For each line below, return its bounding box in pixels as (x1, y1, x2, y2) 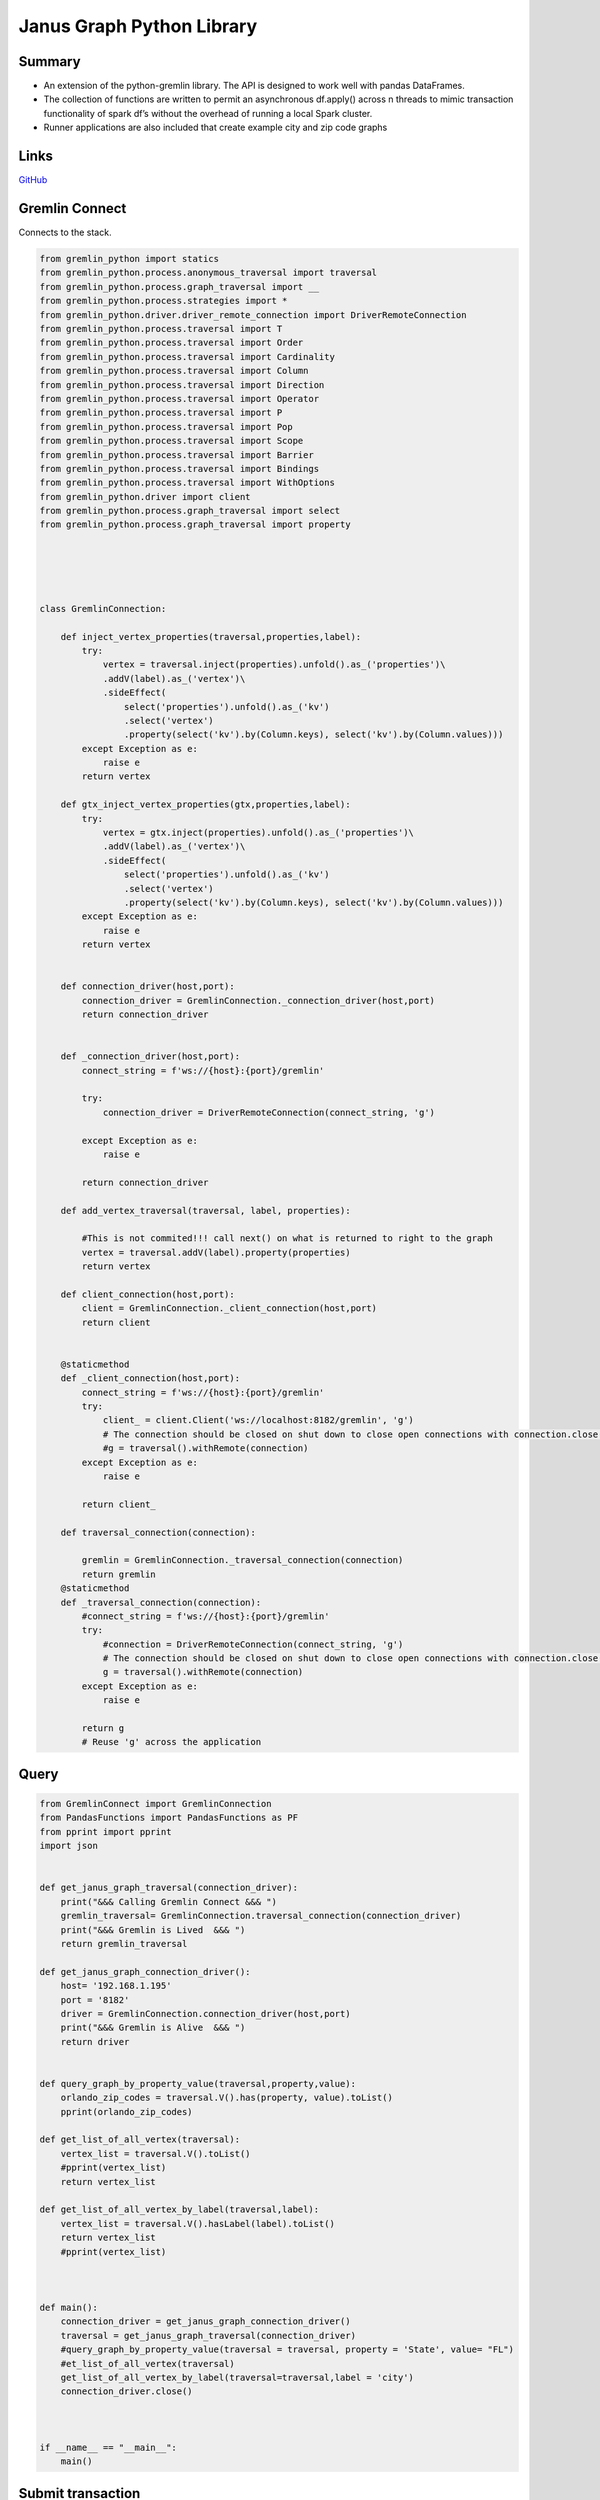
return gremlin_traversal (60, 1938, 188, 1949)
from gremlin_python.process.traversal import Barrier (39, 449, 314, 460)
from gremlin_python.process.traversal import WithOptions (39, 477, 335, 489)
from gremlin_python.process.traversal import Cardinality (39, 351, 335, 362)
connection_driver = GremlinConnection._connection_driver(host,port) (81, 995, 435, 1006)
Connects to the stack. (18, 226, 112, 239)
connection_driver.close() (60, 2386, 194, 2397)
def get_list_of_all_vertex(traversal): (39, 2134, 240, 2145)
